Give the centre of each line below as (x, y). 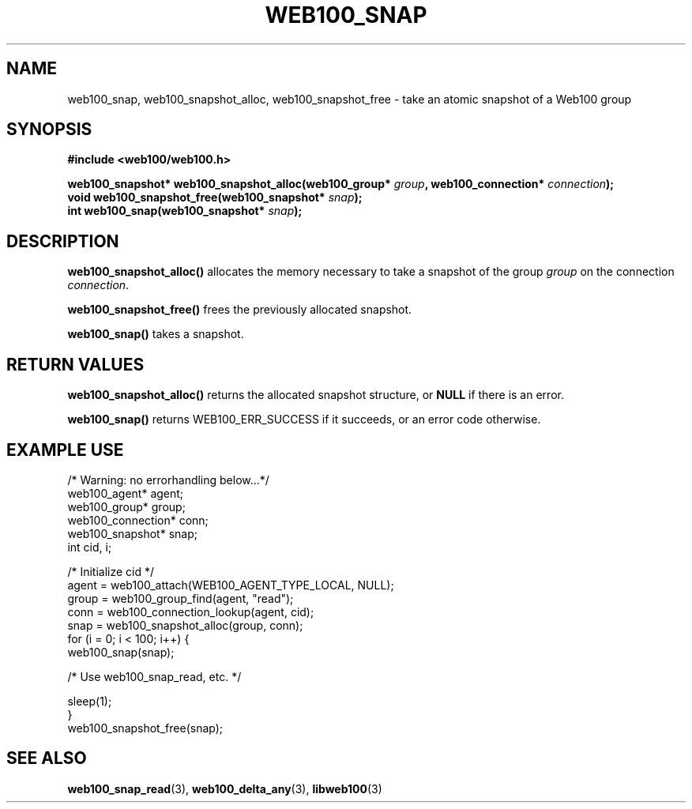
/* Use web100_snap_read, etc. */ (154, 676)
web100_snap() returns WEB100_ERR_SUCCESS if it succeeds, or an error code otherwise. (304, 420)
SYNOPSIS (49, 130)
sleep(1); (90, 701)
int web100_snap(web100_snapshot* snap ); (185, 211)
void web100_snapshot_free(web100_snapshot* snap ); (215, 198)
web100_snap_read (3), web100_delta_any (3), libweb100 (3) (225, 788)
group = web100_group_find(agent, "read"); (181, 598)
